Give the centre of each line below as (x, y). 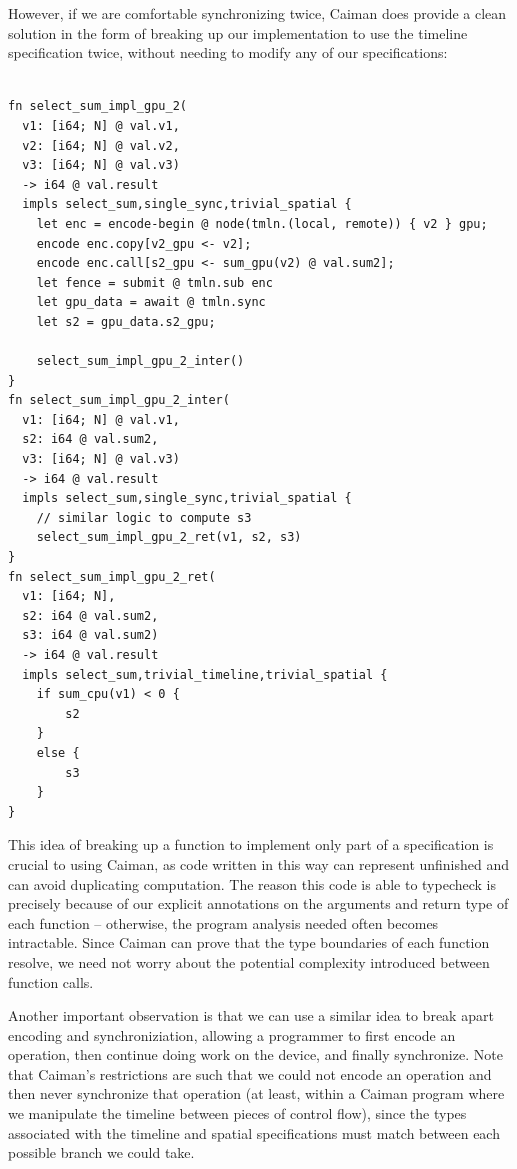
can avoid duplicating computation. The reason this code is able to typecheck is (252, 883)
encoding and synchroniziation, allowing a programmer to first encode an (232, 1034)
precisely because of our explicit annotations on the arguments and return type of (258, 903)
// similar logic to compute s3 (144, 517)
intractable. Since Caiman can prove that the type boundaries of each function (249, 942)
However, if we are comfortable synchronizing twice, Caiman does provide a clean (257, 13)
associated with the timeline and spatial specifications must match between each (254, 1132)
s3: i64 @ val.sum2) (90, 635)
